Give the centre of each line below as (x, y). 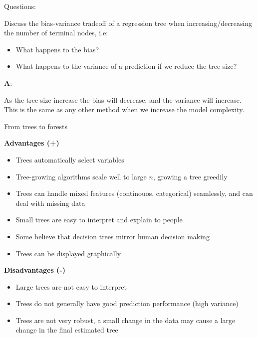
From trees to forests (36, 126)
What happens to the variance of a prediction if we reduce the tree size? (126, 66)
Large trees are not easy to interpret (71, 286)
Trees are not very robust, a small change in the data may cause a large (126, 320)
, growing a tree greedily (190, 176)
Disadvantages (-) (35, 270)
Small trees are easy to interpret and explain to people (99, 220)
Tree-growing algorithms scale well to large (81, 176)
